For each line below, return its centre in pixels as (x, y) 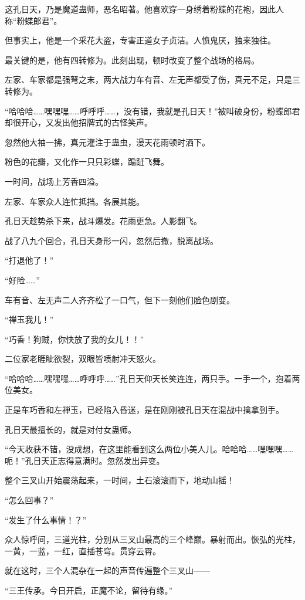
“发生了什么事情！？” (46, 519)
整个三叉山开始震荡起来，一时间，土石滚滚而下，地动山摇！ (120, 480)
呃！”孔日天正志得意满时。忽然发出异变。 (85, 460)
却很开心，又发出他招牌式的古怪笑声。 (79, 122)
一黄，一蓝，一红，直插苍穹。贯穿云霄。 (83, 550)
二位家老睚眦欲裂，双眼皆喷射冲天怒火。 (83, 359)
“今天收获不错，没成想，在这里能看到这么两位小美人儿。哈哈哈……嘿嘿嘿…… (149, 449)
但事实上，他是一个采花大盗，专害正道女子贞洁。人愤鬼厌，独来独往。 (140, 40)
